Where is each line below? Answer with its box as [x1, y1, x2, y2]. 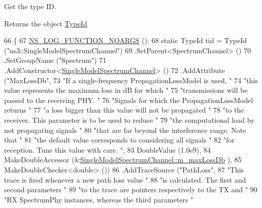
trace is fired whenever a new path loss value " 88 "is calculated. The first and [4, 174, 246, 185]
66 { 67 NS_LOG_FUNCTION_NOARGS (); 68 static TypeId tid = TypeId [4, 35, 247, 46]
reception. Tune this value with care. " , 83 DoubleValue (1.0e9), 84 [4, 144, 211, 155]
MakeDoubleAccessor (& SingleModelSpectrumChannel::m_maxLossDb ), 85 [4, 154, 242, 165]
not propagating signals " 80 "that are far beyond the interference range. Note [4, 124, 246, 135]
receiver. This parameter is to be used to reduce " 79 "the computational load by [4, 114, 255, 125]
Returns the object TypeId [4, 18, 87, 28]
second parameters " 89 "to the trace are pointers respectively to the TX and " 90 [4, 184, 257, 195]
